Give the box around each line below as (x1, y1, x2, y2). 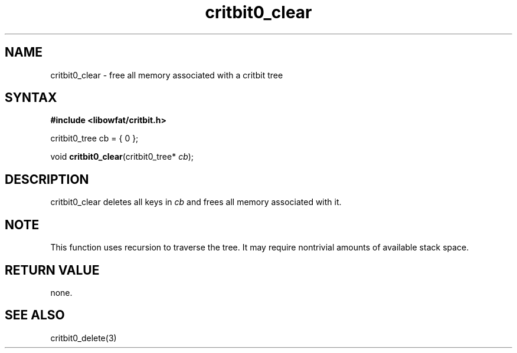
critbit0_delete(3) (50, 332, 117, 343)
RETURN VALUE (5, 262, 100, 278)
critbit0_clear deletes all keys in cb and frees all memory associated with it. (50, 197, 342, 207)
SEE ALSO (5, 308, 65, 323)
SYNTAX (5, 90, 57, 105)
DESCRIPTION (5, 171, 89, 187)
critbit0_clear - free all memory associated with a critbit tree (50, 70, 283, 80)
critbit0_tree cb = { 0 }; (50, 133, 139, 144)
